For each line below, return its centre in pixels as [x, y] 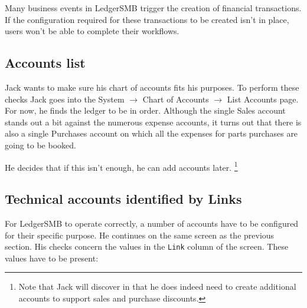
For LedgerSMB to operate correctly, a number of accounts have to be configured [152, 223]
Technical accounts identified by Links [123, 199]
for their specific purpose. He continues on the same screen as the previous [140, 235]
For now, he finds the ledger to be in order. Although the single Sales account [145, 110]
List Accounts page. [263, 99]
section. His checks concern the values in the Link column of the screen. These [147, 246]
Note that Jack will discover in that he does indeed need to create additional [157, 287]
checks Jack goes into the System [65, 99]
